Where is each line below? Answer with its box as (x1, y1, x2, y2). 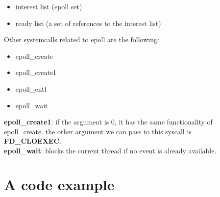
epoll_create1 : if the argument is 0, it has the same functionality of (4, 117, 213, 127)
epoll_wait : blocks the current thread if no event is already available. (4, 145, 217, 155)
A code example (4, 174, 115, 194)
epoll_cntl (15, 83, 47, 94)
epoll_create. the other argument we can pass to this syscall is (4, 126, 192, 136)
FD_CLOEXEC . (4, 136, 61, 146)
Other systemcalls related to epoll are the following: (4, 34, 159, 45)
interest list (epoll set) (15, 1, 82, 11)
